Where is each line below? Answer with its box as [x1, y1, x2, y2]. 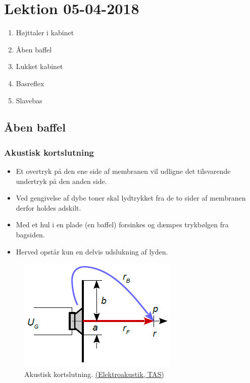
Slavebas [16, 95, 42, 105]
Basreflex [16, 78, 44, 88]
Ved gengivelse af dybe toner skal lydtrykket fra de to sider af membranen [16, 193, 246, 203]
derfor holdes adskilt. [16, 202, 81, 213]
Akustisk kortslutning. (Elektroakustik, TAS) [24, 368, 164, 379]
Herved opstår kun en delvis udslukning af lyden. [16, 246, 168, 257]
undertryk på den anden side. [16, 175, 107, 186]
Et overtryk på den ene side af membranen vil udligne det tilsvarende [16, 166, 231, 176]
